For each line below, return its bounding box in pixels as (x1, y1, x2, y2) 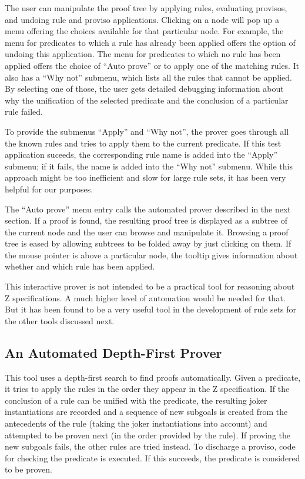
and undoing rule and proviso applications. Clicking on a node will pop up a (5, 13, 279, 25)
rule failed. (5, 105, 43, 118)
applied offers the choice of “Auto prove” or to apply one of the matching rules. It (5, 59, 300, 71)
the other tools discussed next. (5, 314, 115, 327)
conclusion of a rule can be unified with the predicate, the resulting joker (5, 394, 267, 406)
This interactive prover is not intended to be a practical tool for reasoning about (5, 280, 295, 292)
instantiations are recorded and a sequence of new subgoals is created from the (5, 405, 288, 418)
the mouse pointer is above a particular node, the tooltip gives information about (5, 248, 298, 261)
